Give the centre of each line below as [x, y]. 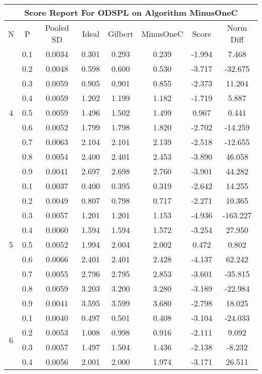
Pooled [57, 28]
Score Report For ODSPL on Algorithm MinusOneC [131, 12]
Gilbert [121, 33]
